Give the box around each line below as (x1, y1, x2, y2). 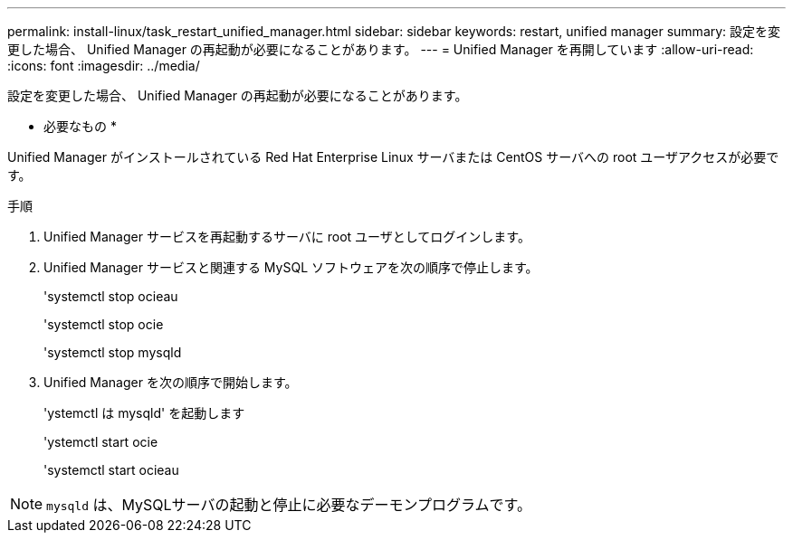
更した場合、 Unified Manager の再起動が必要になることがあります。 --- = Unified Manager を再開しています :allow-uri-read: (7, 42, 754, 57)
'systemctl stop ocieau (43, 289, 178, 304)
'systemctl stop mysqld (43, 345, 182, 360)
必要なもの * (43, 118, 117, 134)
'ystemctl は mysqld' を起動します (43, 405, 245, 421)
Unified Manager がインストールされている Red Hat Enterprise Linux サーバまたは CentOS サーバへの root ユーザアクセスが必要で (7, 149, 779, 165)
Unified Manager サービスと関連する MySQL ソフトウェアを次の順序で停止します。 (43, 260, 539, 275)
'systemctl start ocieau (43, 462, 179, 478)
